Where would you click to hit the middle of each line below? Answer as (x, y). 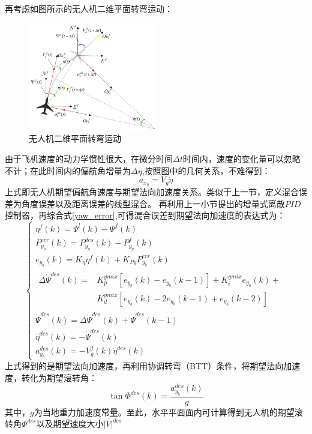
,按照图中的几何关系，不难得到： (206, 170)
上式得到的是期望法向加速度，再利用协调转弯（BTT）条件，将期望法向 (144, 365)
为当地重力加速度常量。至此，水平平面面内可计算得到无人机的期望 (164, 411)
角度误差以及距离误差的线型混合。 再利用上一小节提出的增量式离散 (153, 203)
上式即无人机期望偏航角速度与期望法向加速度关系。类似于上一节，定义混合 (152, 192)
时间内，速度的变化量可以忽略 (241, 158)
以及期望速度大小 (70, 423)
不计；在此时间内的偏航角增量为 (68, 170)
